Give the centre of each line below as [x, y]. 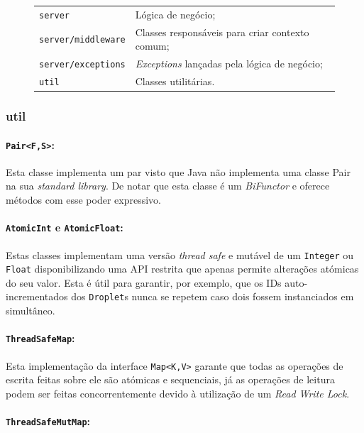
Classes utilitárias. [175, 81]
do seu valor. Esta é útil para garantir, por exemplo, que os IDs [144, 282]
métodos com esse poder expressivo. [83, 200]
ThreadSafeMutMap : [48, 421]
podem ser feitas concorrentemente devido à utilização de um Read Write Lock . [178, 393]
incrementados [37, 296]
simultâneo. [31, 311]
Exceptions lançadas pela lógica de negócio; [229, 64]
